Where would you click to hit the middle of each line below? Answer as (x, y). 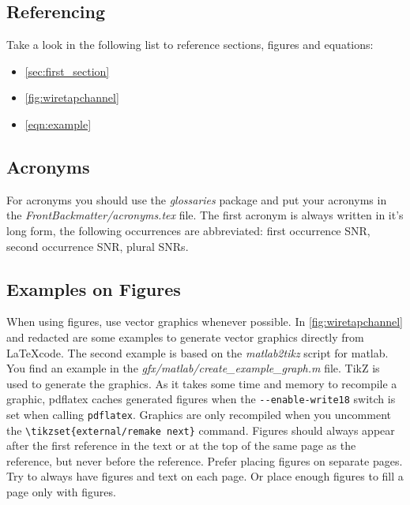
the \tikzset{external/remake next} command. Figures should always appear (201, 430)
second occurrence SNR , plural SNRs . (98, 246)
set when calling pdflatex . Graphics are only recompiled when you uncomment (199, 414)
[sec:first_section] (67, 71)
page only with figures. (61, 492)
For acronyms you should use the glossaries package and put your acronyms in (197, 199)
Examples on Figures (94, 288)
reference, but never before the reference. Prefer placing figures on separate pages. (205, 460)
